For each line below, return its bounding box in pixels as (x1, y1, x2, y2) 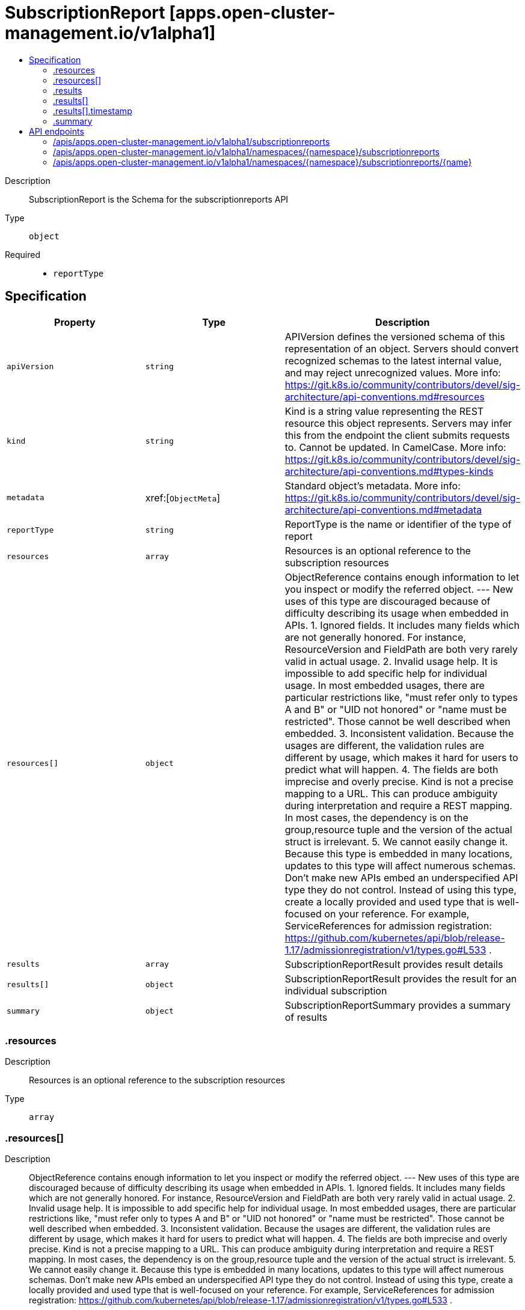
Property (54, 316, 96, 328)
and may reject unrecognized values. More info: (284, 366, 501, 379)
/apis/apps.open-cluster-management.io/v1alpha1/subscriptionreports (53, 136, 330, 147)
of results (284, 1011, 328, 1023)
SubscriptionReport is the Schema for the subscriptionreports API (29, 194, 289, 204)
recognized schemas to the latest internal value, (284, 354, 502, 367)
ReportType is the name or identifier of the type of (284, 518, 512, 530)
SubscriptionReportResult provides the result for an (284, 972, 517, 985)
